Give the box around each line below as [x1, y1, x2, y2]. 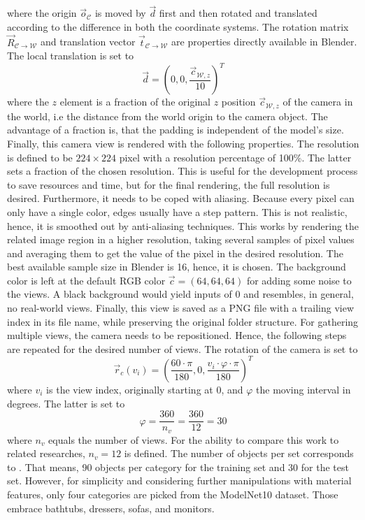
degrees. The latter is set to [7, 396, 125, 410]
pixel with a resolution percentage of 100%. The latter [119, 150, 352, 164]
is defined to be [7, 150, 73, 164]
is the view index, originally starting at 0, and [46, 382, 243, 396]
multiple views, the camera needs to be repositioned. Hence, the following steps [7, 328, 347, 342]
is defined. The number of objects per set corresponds [124, 446, 354, 461]
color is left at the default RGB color [7, 273, 166, 287]
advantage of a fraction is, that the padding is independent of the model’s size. [7, 122, 344, 137]
